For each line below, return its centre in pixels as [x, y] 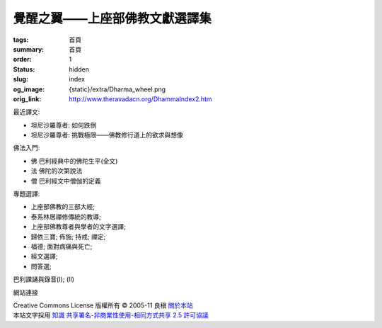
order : [22, 60]
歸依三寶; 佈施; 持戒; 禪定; [68, 237]
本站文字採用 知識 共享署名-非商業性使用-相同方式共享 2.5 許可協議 [111, 315]
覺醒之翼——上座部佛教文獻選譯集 [112, 18]
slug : [21, 79]
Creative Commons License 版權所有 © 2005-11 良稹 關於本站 [103, 305]
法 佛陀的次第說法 [57, 171]
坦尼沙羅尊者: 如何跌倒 [64, 125]
